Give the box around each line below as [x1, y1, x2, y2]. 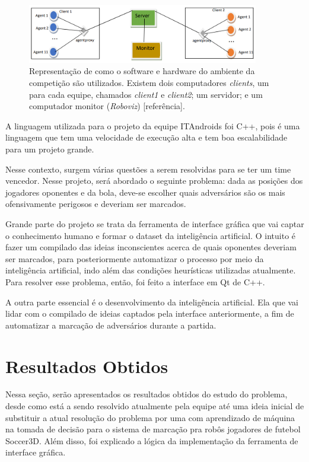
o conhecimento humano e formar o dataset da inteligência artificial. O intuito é [5, 229, 296, 241]
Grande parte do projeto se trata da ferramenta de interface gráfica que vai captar [5, 217, 304, 230]
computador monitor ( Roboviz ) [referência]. [29, 100, 185, 112]
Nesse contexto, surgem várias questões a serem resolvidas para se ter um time [5, 163, 291, 175]
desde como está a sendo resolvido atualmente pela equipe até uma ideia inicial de [5, 400, 304, 412]
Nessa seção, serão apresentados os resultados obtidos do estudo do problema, [5, 388, 288, 400]
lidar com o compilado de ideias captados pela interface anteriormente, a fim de [5, 307, 294, 320]
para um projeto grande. [5, 143, 94, 155]
